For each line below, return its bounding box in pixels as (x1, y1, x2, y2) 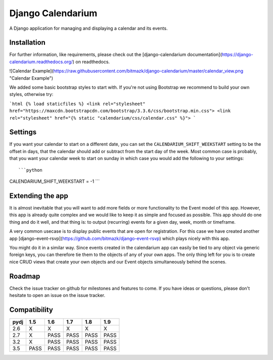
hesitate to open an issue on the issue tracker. (9, 292, 106, 298)
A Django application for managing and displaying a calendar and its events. (9, 25, 168, 31)
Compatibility (9, 305, 53, 314)
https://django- (221, 52, 254, 58)
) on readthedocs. (72, 59, 110, 65)
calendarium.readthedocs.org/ (9, 59, 73, 65)
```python (18, 167, 42, 173)
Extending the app (9, 191, 68, 200)
